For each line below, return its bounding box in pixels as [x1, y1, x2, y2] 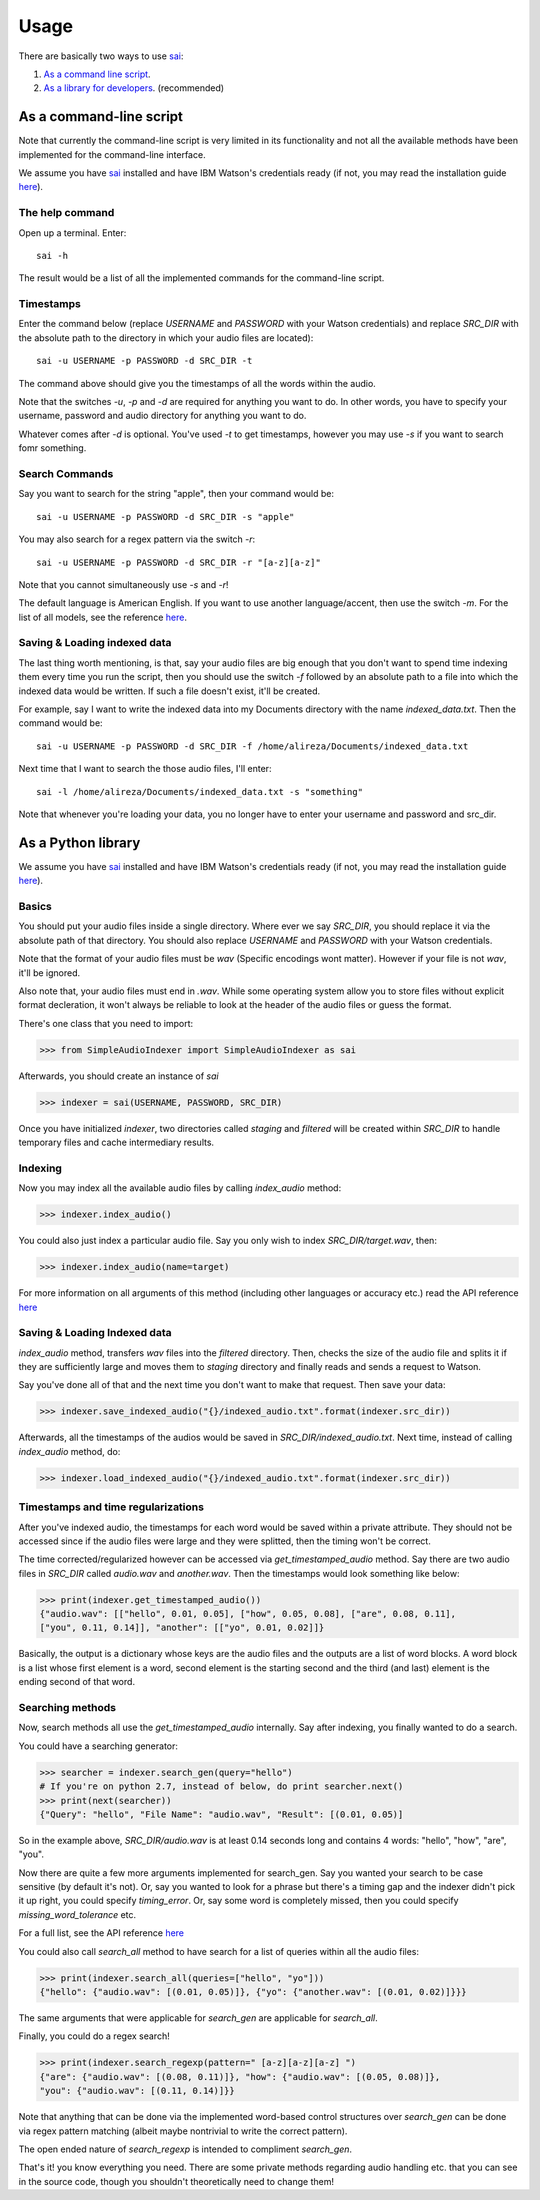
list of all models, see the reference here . [18, 611, 187, 623]
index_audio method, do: [18, 1445, 121, 1457]
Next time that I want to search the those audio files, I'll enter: [18, 763, 272, 775]
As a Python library [18, 834, 141, 851]
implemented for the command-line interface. [18, 148, 206, 160]
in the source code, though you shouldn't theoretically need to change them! [18, 2175, 335, 2187]
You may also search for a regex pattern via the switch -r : [18, 533, 256, 545]
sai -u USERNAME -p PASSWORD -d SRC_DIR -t [36, 355, 253, 367]
